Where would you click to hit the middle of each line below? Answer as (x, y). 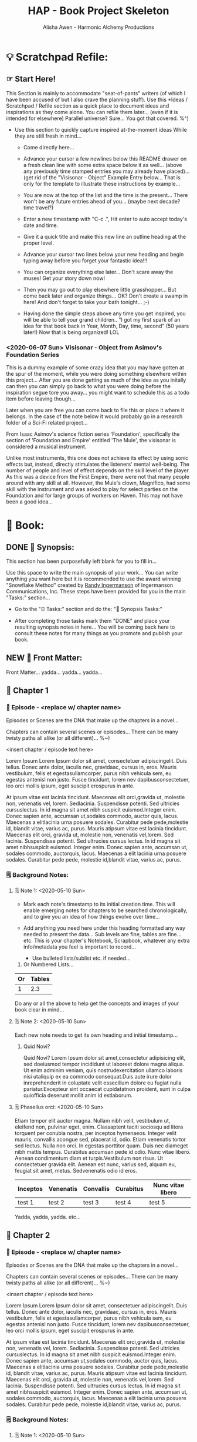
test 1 (26, 1202)
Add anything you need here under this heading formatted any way (104, 928)
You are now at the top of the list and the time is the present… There (106, 195)
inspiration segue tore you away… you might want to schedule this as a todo (98, 393)
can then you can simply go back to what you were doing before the (89, 386)
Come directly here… (49, 147)
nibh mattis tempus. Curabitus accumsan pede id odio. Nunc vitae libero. (102, 1151)
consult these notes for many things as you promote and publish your (98, 633)
